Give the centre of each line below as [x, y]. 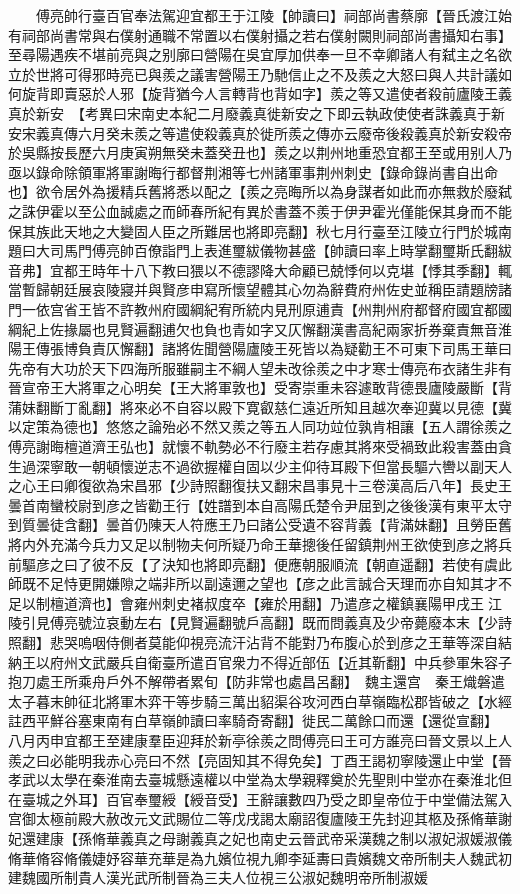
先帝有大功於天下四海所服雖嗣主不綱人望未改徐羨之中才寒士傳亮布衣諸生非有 [260, 367]
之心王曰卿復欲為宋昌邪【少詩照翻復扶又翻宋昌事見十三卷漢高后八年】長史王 [260, 485]
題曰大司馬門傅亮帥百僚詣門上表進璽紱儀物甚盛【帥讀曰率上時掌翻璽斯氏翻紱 [260, 250]
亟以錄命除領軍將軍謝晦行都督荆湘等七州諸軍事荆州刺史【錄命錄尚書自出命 [253, 171]
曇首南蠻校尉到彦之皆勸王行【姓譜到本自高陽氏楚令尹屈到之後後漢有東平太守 [260, 504]
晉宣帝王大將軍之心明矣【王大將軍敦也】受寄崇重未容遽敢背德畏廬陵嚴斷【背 [260, 387]
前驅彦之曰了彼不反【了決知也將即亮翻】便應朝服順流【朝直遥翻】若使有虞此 [260, 563]
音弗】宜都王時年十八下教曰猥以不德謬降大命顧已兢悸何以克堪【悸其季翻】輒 [260, 269]
